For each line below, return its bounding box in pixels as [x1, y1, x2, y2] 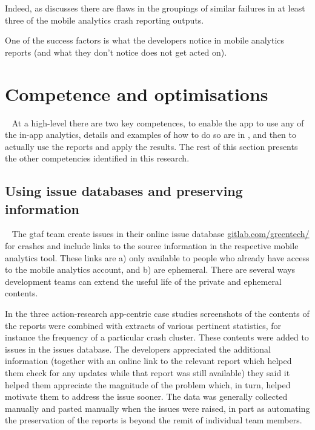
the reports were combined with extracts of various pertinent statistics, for [5, 319, 282, 331]
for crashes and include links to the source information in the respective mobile [5, 239, 299, 252]
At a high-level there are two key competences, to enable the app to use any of [12, 116, 304, 129]
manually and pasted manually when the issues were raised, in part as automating [5, 402, 310, 414]
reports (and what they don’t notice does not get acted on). [5, 45, 227, 58]
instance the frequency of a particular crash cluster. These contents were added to [5, 331, 309, 344]
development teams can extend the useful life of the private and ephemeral [5, 275, 282, 287]
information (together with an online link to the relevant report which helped [5, 354, 292, 367]
